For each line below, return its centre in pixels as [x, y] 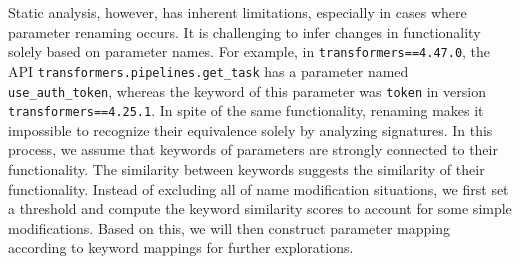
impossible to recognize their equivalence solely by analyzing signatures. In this [250, 129]
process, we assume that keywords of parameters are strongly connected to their [253, 149]
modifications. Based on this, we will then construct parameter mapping [229, 227]
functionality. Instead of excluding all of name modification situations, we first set [258, 188]
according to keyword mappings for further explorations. [181, 247]
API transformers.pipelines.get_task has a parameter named [208, 70]
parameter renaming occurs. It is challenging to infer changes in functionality [244, 31]
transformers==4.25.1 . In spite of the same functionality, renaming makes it [246, 110]
